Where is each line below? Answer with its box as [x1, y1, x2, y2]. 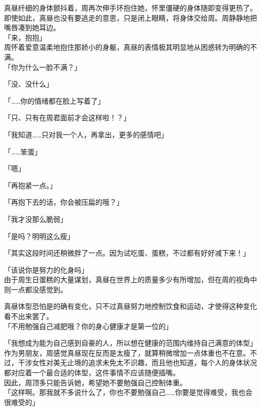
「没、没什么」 [4, 78, 53, 89]
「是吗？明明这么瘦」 [4, 230, 74, 241]
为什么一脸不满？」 [18, 61, 81, 72]
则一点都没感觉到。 [4, 284, 67, 294]
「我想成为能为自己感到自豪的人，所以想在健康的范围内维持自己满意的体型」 [4, 338, 257, 348]
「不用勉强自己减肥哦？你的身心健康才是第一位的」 [4, 320, 173, 331]
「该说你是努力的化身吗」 [4, 264, 88, 275]
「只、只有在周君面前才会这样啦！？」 [4, 112, 130, 123]
